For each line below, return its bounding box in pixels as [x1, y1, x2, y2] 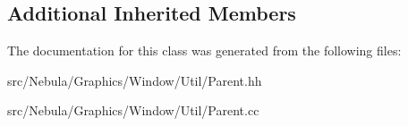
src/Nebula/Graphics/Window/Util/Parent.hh [7, 71, 262, 89]
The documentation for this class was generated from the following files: [7, 41, 402, 60]
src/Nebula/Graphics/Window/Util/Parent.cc [7, 101, 259, 120]
